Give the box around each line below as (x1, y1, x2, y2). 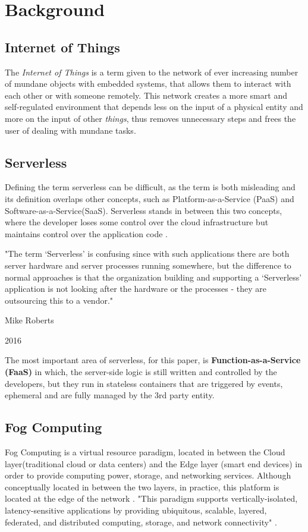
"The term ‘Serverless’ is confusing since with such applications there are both (5, 247, 290, 260)
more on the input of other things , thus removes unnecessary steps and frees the (5, 112, 296, 124)
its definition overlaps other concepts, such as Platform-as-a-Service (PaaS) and (5, 192, 294, 204)
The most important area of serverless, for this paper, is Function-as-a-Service (5, 354, 301, 366)
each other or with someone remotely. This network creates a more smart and (5, 89, 287, 101)
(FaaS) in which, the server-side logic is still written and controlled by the (5, 366, 277, 378)
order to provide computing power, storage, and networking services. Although (5, 469, 291, 481)
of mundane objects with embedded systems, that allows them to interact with (5, 77, 291, 90)
